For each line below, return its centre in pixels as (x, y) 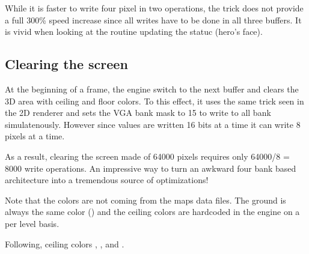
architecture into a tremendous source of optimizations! (107, 180)
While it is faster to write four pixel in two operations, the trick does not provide (154, 8)
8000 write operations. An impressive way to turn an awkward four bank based (151, 168)
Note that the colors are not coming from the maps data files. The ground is (145, 200)
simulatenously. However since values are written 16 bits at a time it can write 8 (153, 124)
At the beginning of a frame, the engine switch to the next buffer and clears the (152, 89)
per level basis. (32, 223)
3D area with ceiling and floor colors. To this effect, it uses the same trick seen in (154, 101)
